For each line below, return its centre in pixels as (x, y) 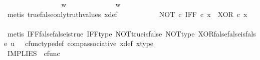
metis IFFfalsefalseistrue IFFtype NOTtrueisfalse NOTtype (101, 33)
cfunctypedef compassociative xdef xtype (89, 43)
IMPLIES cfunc (34, 53)
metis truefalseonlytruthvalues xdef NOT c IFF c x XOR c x (127, 14)
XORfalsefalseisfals (227, 33)
